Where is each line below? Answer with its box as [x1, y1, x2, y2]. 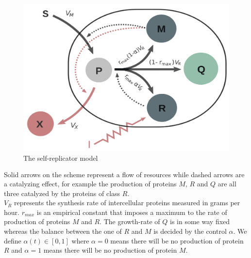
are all [218, 179, 236, 189]
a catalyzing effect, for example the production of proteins [4, 179, 177, 189]
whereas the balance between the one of [4, 226, 122, 236]
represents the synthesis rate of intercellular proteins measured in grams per [14, 197, 240, 208]
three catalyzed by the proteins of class [4, 188, 120, 198]
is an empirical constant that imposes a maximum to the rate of [36, 207, 227, 217]
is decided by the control [153, 226, 227, 236]
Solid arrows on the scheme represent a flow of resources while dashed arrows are [4, 169, 245, 179]
